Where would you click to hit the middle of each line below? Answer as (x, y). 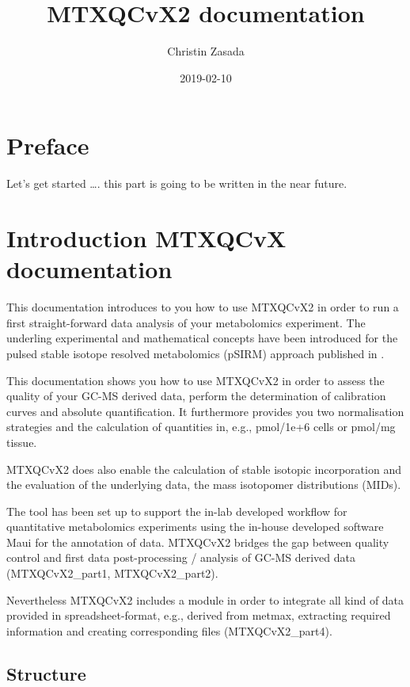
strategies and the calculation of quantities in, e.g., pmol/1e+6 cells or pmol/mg (201, 427)
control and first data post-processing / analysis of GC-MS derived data (181, 557)
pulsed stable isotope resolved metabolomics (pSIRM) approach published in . (196, 353)
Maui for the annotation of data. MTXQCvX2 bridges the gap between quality (198, 542)
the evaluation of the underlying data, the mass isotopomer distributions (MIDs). (204, 485)
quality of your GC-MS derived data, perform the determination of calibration (196, 396)
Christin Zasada (206, 51)
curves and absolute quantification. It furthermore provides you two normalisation (205, 411)
